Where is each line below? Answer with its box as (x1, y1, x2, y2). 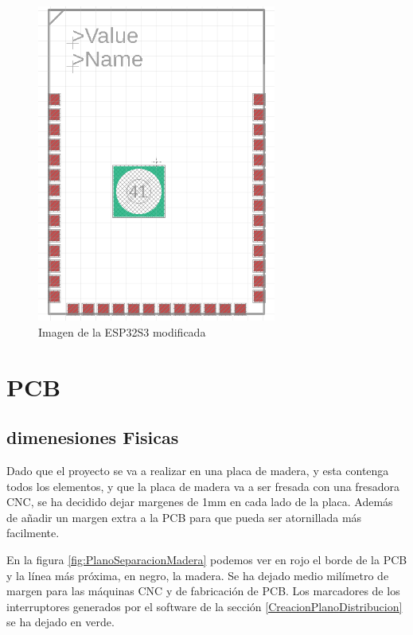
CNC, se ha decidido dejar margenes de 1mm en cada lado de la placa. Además (6, 493, 393, 510)
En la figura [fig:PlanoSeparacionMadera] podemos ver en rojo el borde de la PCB (6, 551, 407, 568)
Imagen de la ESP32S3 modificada (38, 323, 206, 340)
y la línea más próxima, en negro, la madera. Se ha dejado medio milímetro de (6, 567, 389, 583)
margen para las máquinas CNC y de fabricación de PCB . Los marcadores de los (6, 582, 400, 599)
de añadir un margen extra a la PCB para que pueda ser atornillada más (6, 508, 362, 525)
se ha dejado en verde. (6, 614, 115, 630)
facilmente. (6, 524, 60, 541)
